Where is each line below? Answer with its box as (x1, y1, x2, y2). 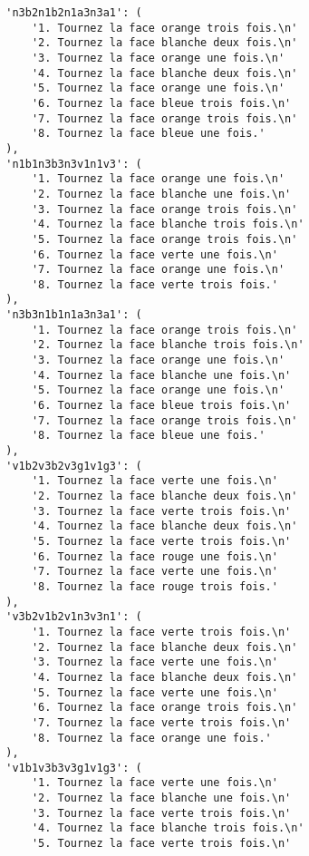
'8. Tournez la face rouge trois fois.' (31, 579, 278, 593)
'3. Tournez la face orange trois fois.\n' (31, 202, 298, 216)
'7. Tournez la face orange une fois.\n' (31, 263, 285, 277)
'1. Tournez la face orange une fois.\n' (31, 172, 285, 186)
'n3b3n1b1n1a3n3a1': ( (5, 308, 142, 322)
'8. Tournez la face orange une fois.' (31, 731, 272, 744)
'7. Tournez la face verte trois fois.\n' (31, 715, 292, 729)
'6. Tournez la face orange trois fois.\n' (31, 701, 298, 715)
